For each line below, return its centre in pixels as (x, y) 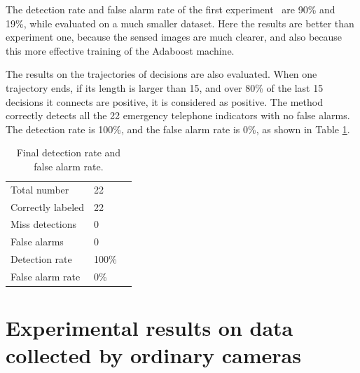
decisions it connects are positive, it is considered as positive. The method (164, 101)
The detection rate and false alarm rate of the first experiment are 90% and (171, 9)
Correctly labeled (48, 206)
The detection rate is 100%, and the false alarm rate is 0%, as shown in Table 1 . (178, 129)
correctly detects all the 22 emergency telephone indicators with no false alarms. (178, 115)
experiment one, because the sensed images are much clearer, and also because (174, 37)
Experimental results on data (150, 328)
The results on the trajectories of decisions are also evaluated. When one (161, 74)
